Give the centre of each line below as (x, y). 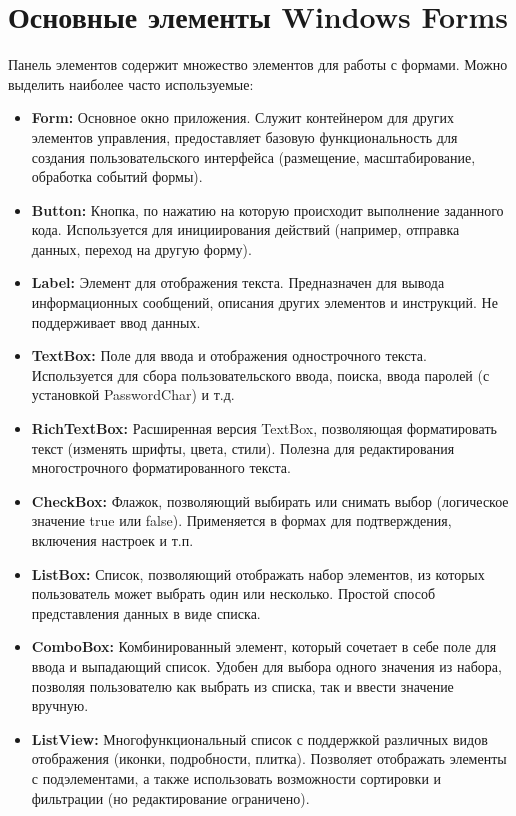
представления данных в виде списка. (146, 612)
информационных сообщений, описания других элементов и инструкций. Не (264, 302)
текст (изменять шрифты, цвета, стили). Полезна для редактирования (243, 447)
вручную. (60, 705)
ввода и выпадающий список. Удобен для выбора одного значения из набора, (266, 665)
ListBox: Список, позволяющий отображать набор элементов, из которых (258, 573)
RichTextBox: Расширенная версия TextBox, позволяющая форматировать (264, 428)
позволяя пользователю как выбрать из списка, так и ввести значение (242, 685)
